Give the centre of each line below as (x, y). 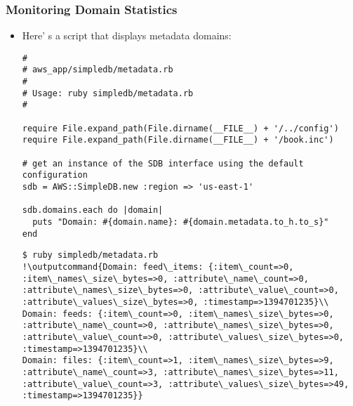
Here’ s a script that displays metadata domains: (127, 35)
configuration (55, 175)
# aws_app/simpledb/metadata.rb (98, 70)
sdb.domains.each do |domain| (93, 210)
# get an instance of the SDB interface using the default (163, 163)
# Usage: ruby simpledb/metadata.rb (108, 93)
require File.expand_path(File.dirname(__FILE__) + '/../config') (180, 128)
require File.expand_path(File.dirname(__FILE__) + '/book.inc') (178, 140)
